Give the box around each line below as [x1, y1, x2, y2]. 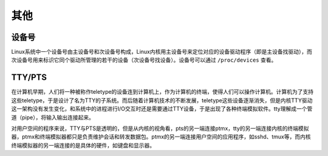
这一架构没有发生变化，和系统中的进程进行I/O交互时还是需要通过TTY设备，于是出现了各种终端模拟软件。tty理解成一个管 [11, 105, 313, 112]
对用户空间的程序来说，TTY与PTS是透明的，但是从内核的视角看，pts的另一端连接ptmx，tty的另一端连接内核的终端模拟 [11, 125, 309, 132]
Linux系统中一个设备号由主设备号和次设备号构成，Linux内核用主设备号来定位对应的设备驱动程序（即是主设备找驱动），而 [11, 48, 312, 56]
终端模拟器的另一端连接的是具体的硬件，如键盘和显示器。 [11, 141, 155, 149]
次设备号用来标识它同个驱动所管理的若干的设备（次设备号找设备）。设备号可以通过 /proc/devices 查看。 [11, 56, 277, 63]
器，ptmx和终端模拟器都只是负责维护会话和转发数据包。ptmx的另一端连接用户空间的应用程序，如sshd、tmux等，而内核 [11, 133, 311, 140]
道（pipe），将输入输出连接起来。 [11, 114, 94, 121]
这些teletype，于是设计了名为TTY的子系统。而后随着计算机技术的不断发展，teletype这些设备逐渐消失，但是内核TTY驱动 [11, 97, 313, 104]
